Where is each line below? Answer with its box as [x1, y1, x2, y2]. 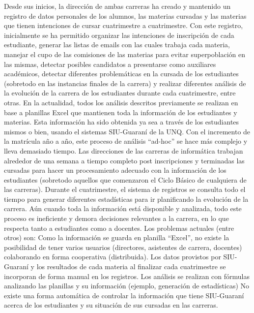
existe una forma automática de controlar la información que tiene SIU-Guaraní [4, 290, 244, 300]
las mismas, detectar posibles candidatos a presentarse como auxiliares [4, 59, 216, 69]
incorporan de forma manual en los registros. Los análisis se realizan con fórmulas [4, 271, 250, 281]
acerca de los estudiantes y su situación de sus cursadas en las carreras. [4, 300, 218, 310]
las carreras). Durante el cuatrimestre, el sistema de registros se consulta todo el [4, 184, 246, 194]
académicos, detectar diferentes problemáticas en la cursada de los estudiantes [4, 68, 239, 79]
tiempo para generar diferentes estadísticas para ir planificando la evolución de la [4, 193, 249, 204]
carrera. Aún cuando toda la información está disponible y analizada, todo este [4, 203, 242, 214]
